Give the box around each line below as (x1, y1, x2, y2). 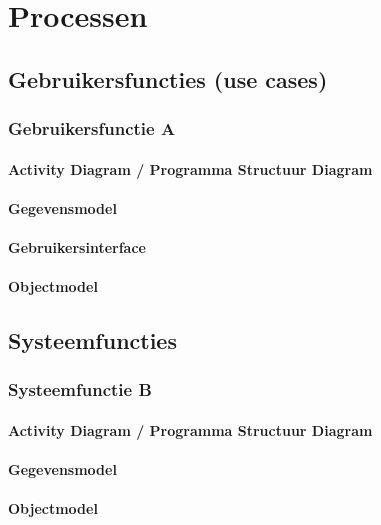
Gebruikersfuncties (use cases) (8, 63, 328, 94)
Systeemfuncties (8, 325, 177, 356)
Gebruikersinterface (8, 236, 146, 257)
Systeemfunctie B (8, 377, 152, 402)
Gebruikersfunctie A (8, 116, 176, 141)
